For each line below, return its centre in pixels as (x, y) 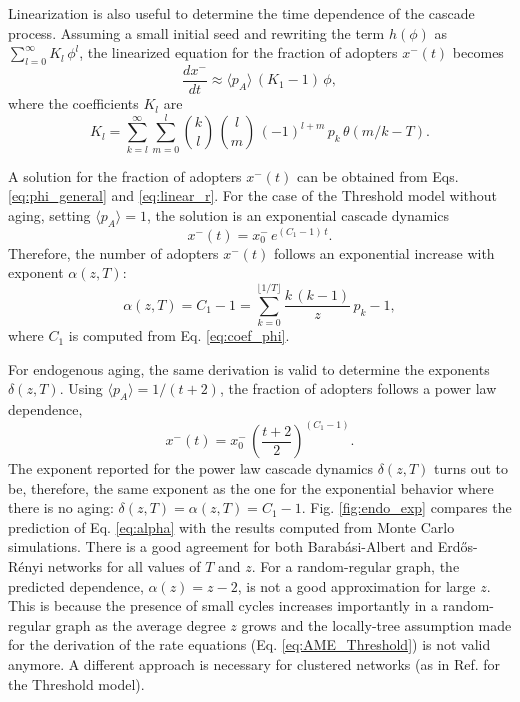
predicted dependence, (76, 585)
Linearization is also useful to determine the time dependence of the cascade (241, 13)
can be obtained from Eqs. (377, 175)
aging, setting (49, 214)
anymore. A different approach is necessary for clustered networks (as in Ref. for (254, 664)
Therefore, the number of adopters (113, 252)
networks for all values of (124, 566)
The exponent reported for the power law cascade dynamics (191, 468)
